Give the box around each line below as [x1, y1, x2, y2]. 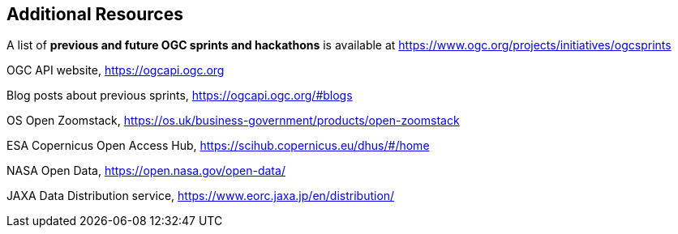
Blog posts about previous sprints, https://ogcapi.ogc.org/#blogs [6, 88, 353, 103]
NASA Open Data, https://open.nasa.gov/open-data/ [6, 164, 285, 178]
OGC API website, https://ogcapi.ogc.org [6, 63, 225, 78]
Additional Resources [6, 4, 183, 24]
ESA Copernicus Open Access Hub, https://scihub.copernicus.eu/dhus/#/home [6, 138, 430, 153]
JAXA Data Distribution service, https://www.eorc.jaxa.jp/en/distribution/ [6, 189, 395, 203]
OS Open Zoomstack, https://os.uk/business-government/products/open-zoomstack [6, 113, 460, 128]
